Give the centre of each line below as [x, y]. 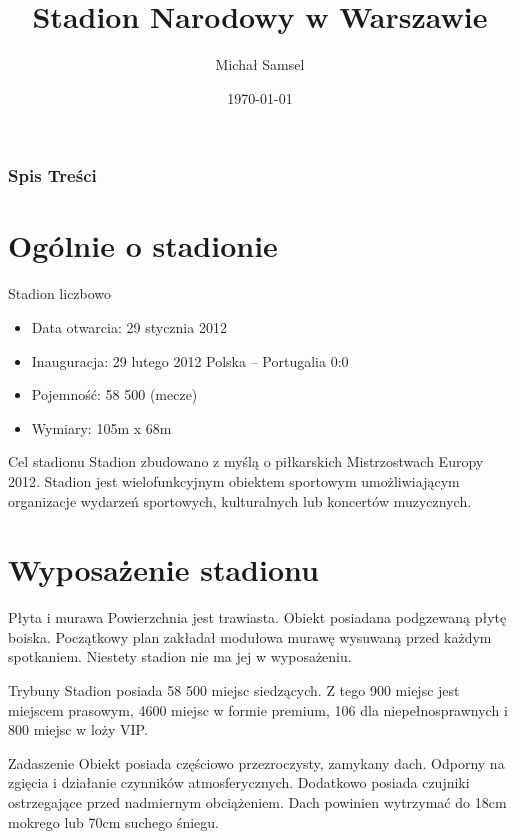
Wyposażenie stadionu [163, 569]
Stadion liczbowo [60, 293]
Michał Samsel [260, 64]
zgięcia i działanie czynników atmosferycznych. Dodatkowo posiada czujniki [239, 782]
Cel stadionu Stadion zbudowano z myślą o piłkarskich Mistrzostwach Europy [246, 461]
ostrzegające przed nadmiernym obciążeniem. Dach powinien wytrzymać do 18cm [257, 801]
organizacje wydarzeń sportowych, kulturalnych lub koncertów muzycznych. [240, 500]
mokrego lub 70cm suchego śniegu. [113, 821]
